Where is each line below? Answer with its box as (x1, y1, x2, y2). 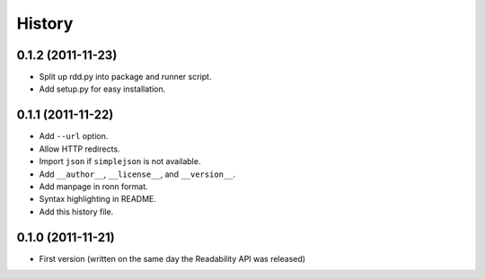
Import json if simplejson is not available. (39, 156, 201, 167)
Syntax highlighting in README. (39, 194, 157, 205)
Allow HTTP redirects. (39, 144, 120, 154)
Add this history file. (39, 206, 114, 217)
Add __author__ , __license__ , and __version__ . (39, 169, 236, 179)
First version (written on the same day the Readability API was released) (39, 253, 305, 264)
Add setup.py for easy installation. (39, 83, 166, 94)
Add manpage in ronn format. (39, 180, 148, 192)
